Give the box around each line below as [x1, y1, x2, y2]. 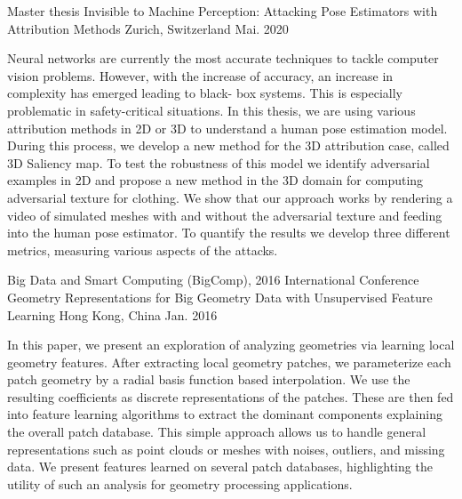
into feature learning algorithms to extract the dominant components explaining [7, 405, 442, 423]
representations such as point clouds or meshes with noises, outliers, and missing [7, 439, 445, 458]
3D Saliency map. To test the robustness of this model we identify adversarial [7, 153, 430, 172]
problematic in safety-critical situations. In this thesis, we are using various [7, 101, 416, 119]
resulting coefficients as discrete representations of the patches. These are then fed [7, 387, 454, 406]
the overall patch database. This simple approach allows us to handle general [7, 423, 426, 441]
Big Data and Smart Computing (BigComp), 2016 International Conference [7, 270, 419, 289]
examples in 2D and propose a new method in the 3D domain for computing [7, 171, 424, 189]
